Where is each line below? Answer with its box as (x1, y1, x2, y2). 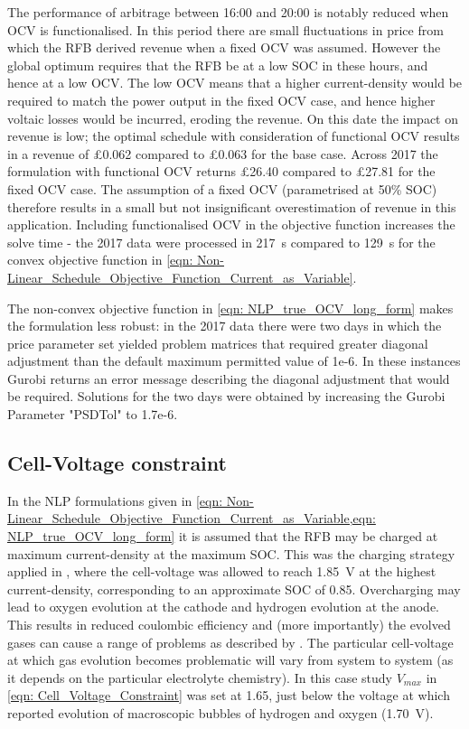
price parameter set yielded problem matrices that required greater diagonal (7, 333, 428, 352)
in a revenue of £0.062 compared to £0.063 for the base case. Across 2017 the (7, 144, 438, 163)
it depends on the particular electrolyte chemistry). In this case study (7, 668, 392, 687)
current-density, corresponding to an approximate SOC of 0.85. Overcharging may (7, 579, 461, 598)
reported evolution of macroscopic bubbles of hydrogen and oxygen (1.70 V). (7, 703, 434, 722)
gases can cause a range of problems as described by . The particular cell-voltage (7, 632, 454, 651)
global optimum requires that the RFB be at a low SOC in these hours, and (7, 55, 428, 74)
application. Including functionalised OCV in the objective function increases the (7, 215, 455, 234)
